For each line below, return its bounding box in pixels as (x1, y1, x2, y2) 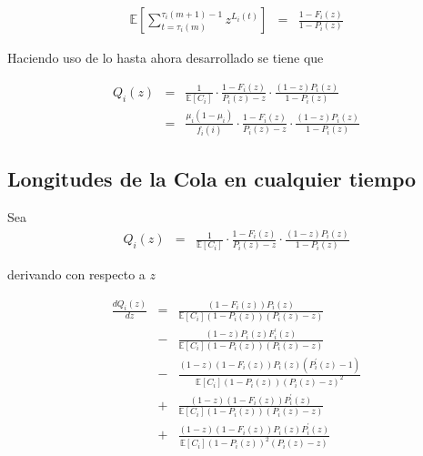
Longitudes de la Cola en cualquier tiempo (7, 165, 417, 193)
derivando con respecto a (7, 265, 146, 284)
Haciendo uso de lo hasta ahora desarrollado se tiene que (7, 48, 324, 67)
